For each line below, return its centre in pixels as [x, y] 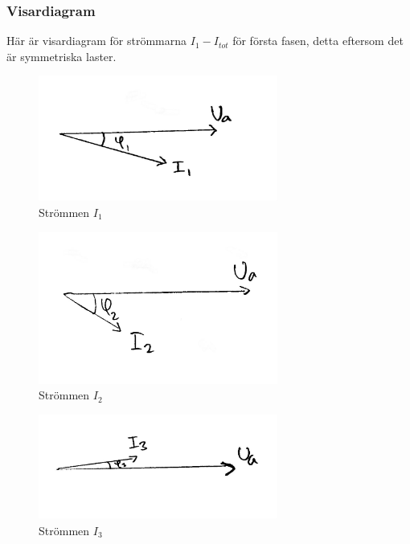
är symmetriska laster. [61, 56]
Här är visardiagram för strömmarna [97, 41]
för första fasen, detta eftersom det [318, 41]
